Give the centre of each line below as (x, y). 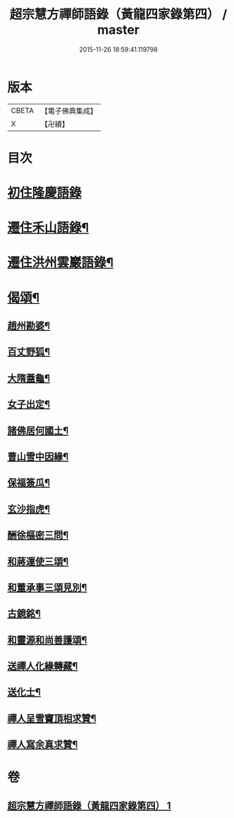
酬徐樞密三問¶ (38, 536)
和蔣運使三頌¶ (38, 561)
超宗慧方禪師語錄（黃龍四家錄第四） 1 (89, 806)
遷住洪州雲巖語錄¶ (61, 263)
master (118, 30)
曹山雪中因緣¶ (38, 457)
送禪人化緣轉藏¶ (43, 666)
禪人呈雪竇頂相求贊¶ (52, 718)
